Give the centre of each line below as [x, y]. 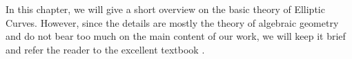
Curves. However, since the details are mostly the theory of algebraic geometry [172, 22]
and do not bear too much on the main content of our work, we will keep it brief [176, 36]
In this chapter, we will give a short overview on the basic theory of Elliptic [165, 9]
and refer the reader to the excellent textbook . [105, 49]
